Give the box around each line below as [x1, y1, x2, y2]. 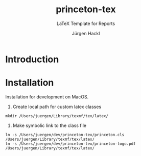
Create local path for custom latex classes [12, 103, 102, 110]
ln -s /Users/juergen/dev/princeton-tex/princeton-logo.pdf [5, 141, 136, 146]
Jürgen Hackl [72, 30, 100, 36]
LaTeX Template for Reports [56, 20, 115, 27]
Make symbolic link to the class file [12, 122, 87, 128]
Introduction [5, 54, 59, 65]
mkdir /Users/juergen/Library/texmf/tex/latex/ [5, 113, 109, 118]
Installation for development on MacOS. [5, 93, 89, 100]
